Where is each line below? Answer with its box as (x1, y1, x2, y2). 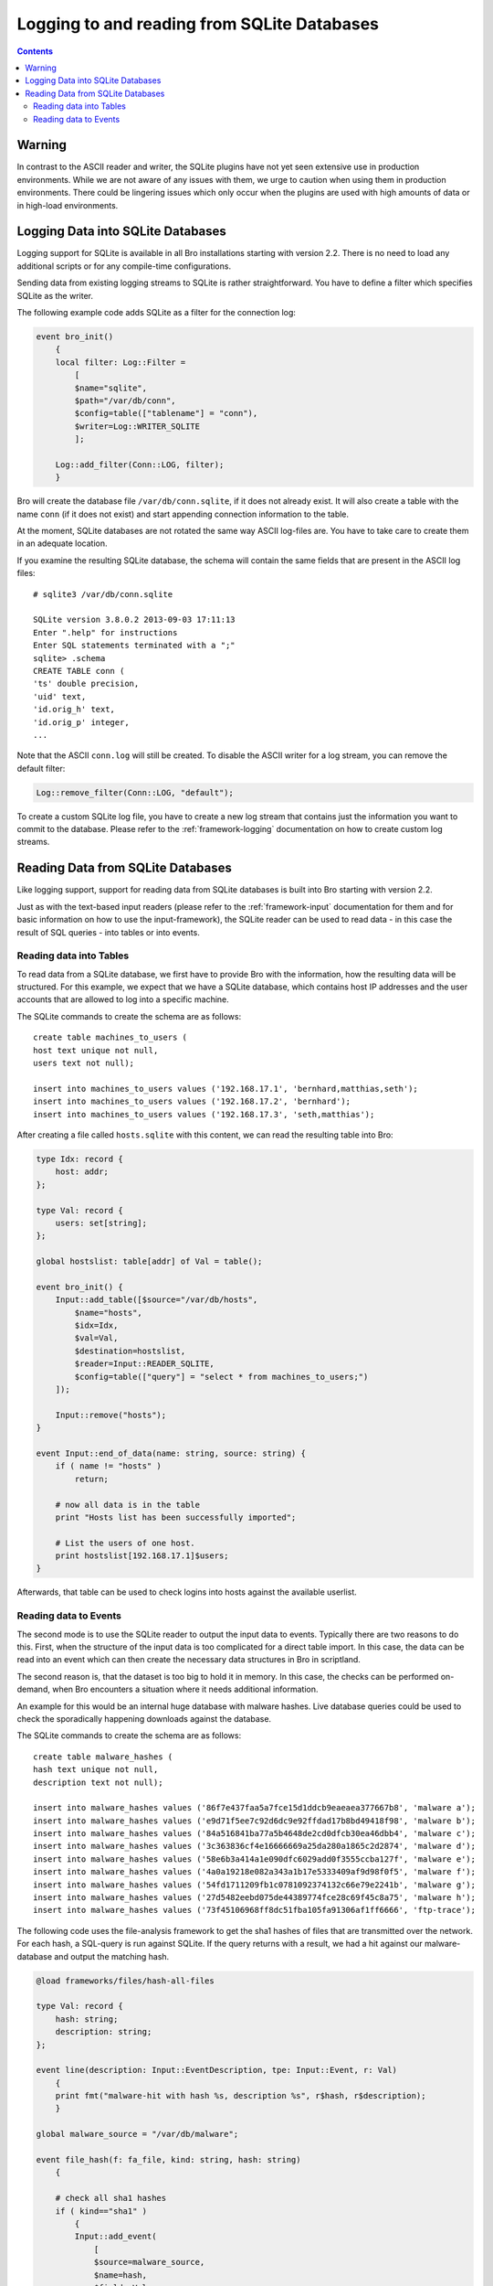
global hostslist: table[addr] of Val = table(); (36, 1256, 263, 1266)
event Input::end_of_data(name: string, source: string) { (36, 1447, 306, 1458)
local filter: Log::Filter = (55, 357, 186, 368)
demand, (16, 1683, 50, 1695)
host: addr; (55, 1167, 110, 1177)
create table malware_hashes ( (33, 1751, 173, 1762)
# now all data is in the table (55, 1500, 201, 1510)
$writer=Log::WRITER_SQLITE (74, 421, 201, 432)
